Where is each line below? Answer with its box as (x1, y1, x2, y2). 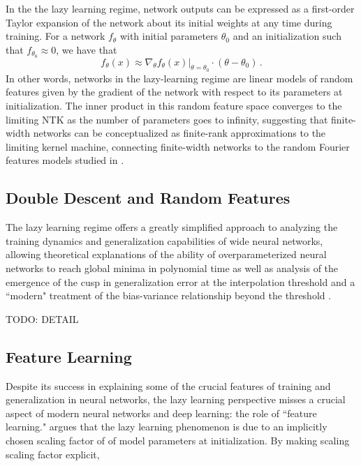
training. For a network (6, 29, 105, 43)
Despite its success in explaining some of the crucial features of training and (6, 378, 331, 393)
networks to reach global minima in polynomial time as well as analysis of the (6, 260, 339, 275)
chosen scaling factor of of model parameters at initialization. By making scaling (6, 433, 350, 447)
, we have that (56, 42, 117, 57)
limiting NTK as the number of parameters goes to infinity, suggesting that (6, 112, 328, 126)
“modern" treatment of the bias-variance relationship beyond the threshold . (6, 288, 332, 303)
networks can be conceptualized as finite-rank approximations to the (33, 126, 326, 140)
